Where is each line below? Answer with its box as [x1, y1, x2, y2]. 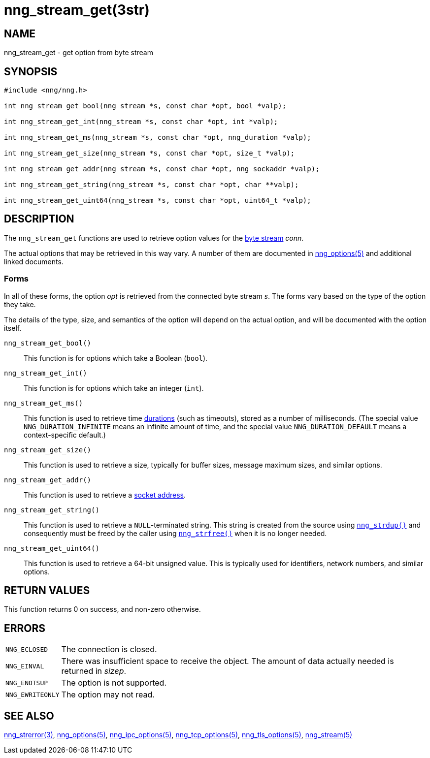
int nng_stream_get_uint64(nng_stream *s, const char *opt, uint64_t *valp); [4, 196, 311, 205]
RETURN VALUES [4, 584, 90, 597]
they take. [4, 300, 36, 309]
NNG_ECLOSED [5, 645, 48, 653]
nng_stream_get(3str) [4, 1, 150, 18]
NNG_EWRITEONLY [5, 691, 60, 698]
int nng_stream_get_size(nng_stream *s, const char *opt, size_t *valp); [4, 149, 295, 158]
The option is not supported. [61, 678, 167, 688]
